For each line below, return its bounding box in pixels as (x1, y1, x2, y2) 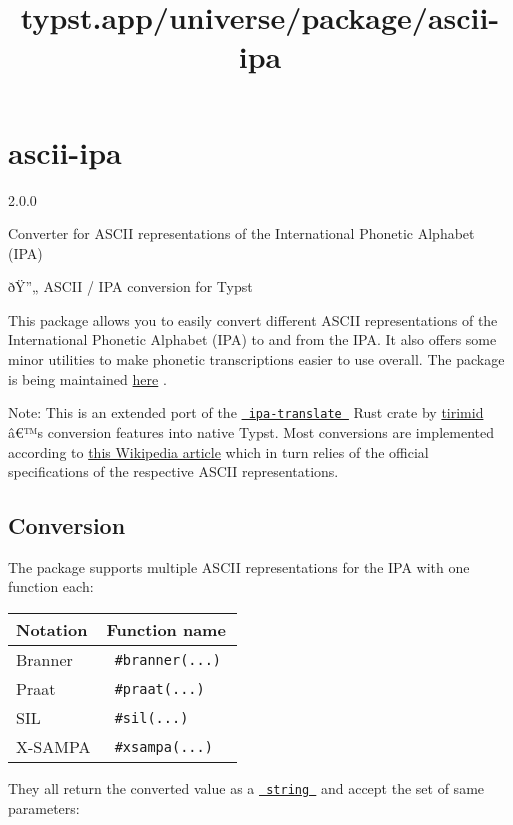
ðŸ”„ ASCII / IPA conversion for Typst (8, 276, 253, 297)
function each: (8, 576, 94, 597)
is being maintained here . (8, 368, 167, 389)
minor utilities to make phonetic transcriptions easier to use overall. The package (8, 349, 505, 370)
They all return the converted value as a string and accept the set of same (8, 778, 485, 799)
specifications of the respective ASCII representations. (8, 461, 339, 482)
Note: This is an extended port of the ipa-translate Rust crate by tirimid (8, 402, 484, 423)
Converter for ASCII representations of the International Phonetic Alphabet (8, 223, 475, 244)
